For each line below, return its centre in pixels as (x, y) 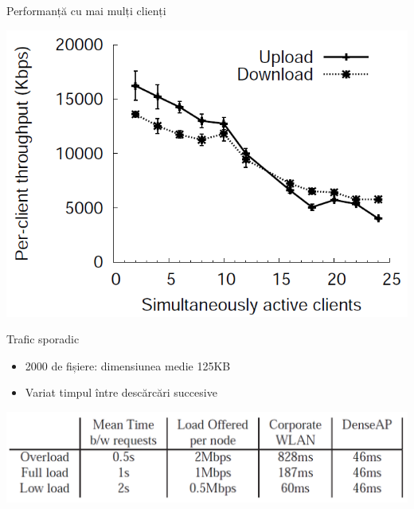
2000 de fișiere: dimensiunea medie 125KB (128, 365)
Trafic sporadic (43, 339)
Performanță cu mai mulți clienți (86, 10)
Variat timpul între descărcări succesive (121, 392)
